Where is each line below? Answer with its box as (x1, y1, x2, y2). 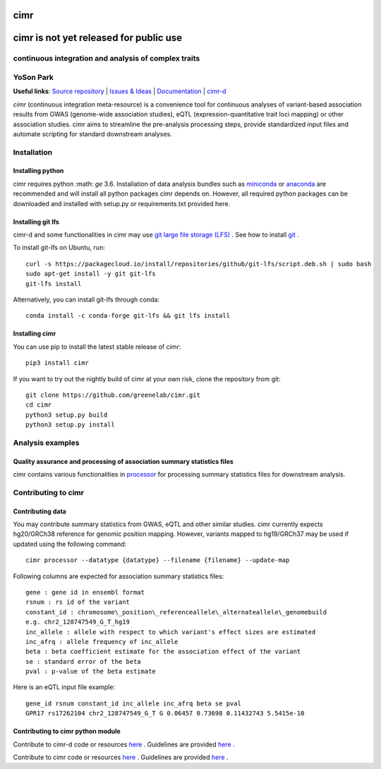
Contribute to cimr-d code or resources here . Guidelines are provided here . (13, 740, 236, 749)
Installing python (13, 167, 64, 175)
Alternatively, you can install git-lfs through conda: (13, 295, 160, 304)
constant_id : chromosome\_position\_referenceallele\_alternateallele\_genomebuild (25, 608, 327, 616)
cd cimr (25, 401, 52, 409)
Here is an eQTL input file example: (13, 683, 116, 691)
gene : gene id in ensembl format (25, 588, 145, 596)
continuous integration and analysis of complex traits (13, 54, 200, 64)
